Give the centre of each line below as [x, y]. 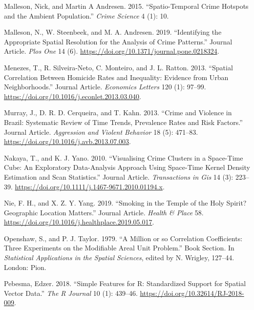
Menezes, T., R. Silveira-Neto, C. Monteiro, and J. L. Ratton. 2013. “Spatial [118, 67]
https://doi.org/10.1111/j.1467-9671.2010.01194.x [89, 186]
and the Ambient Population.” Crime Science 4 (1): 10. [86, 15]
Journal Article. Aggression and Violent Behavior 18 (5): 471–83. [101, 132]
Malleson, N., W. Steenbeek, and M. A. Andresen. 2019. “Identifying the [113, 32]
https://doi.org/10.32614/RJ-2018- [192, 293]
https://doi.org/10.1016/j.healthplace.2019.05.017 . [79, 222]
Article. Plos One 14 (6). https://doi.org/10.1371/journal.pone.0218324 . [112, 51]
